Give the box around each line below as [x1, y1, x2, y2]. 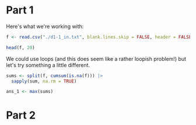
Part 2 [6, 109, 36, 121]
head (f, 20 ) [6, 44, 35, 50]
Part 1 [6, 4, 34, 17]
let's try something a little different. [6, 61, 90, 68]
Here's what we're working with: [6, 23, 84, 30]
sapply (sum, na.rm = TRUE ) [11, 78, 77, 84]
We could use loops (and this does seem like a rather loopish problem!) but [6, 55, 187, 62]
